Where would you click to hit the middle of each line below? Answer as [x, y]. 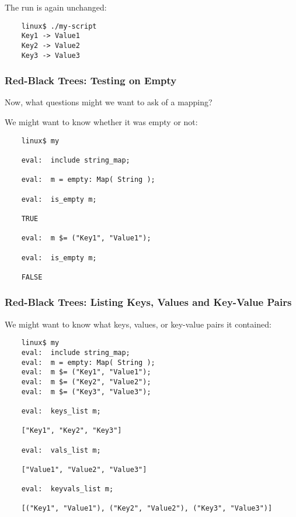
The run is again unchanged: [56, 7]
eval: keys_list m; [61, 411]
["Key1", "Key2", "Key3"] [72, 431]
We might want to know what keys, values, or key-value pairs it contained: [138, 324]
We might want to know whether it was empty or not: [101, 122]
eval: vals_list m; [61, 450]
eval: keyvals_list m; [67, 489]
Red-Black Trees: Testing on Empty [91, 80]
